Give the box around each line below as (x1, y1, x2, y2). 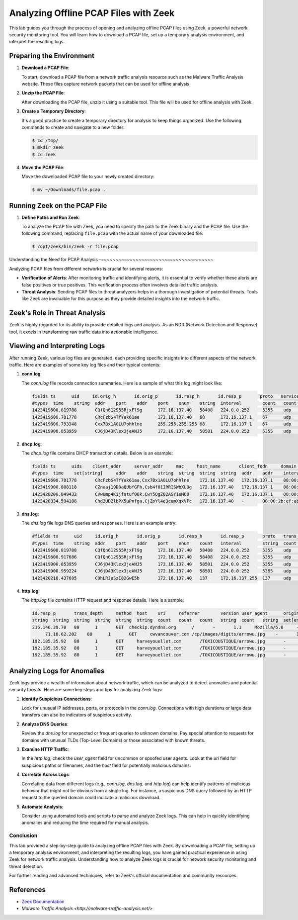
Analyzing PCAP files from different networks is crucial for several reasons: (9, 266, 163, 272)
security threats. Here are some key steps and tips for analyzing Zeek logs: (9, 687, 163, 693)
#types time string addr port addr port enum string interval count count (32, 400, 297, 406)
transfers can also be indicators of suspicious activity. (21, 712, 132, 718)
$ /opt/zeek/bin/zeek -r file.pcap (32, 244, 119, 250)
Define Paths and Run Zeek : (21, 214, 80, 220)
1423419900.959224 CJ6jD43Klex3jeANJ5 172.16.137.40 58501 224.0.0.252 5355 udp (32, 568, 292, 574)
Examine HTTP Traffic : (21, 746, 70, 752)
